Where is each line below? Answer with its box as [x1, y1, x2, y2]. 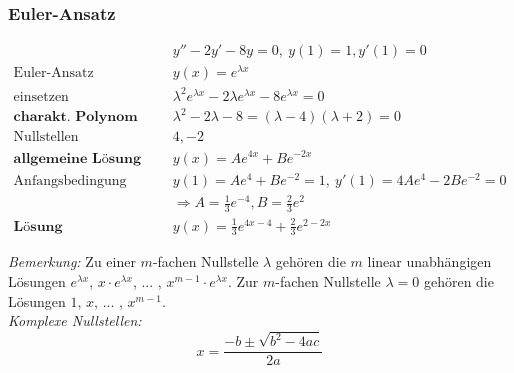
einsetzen [13, 89, 69, 104]
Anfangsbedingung [13, 173, 127, 188]
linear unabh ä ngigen [367, 251, 492, 272]
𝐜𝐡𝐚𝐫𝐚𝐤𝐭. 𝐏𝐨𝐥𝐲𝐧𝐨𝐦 [13, 110, 138, 125]
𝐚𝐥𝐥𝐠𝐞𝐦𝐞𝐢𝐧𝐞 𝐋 [13, 151, 102, 166]
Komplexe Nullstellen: [8, 310, 142, 331]
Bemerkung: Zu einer [8, 251, 136, 272]
